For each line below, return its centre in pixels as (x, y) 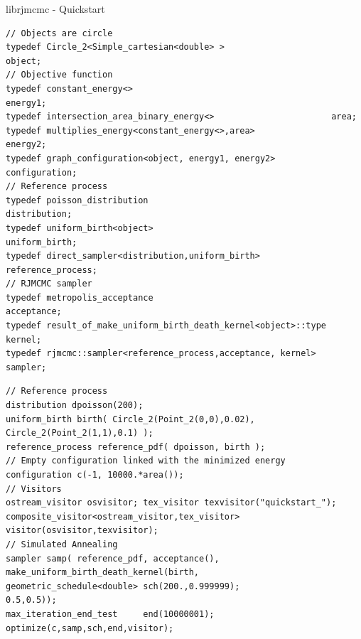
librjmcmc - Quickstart (55, 9)
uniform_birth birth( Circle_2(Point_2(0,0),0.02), (130, 419)
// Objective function (59, 75)
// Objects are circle (59, 33)
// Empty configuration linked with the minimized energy (146, 461)
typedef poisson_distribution (77, 200)
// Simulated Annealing (62, 544)
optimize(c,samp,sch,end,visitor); (90, 628)
